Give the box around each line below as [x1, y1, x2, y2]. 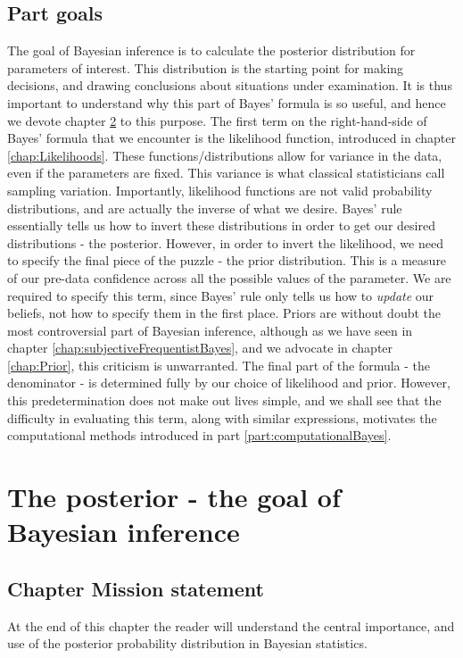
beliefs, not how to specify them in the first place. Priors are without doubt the [7, 304, 442, 322]
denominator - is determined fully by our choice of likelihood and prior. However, [7, 373, 451, 392]
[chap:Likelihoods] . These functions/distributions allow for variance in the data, [7, 146, 442, 164]
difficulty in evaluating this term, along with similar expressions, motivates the [7, 408, 437, 427]
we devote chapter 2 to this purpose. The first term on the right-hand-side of [7, 111, 427, 129]
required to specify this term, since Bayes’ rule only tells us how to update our [7, 286, 434, 304]
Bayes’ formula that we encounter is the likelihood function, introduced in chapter [7, 129, 456, 147]
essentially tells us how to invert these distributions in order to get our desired [7, 216, 435, 235]
